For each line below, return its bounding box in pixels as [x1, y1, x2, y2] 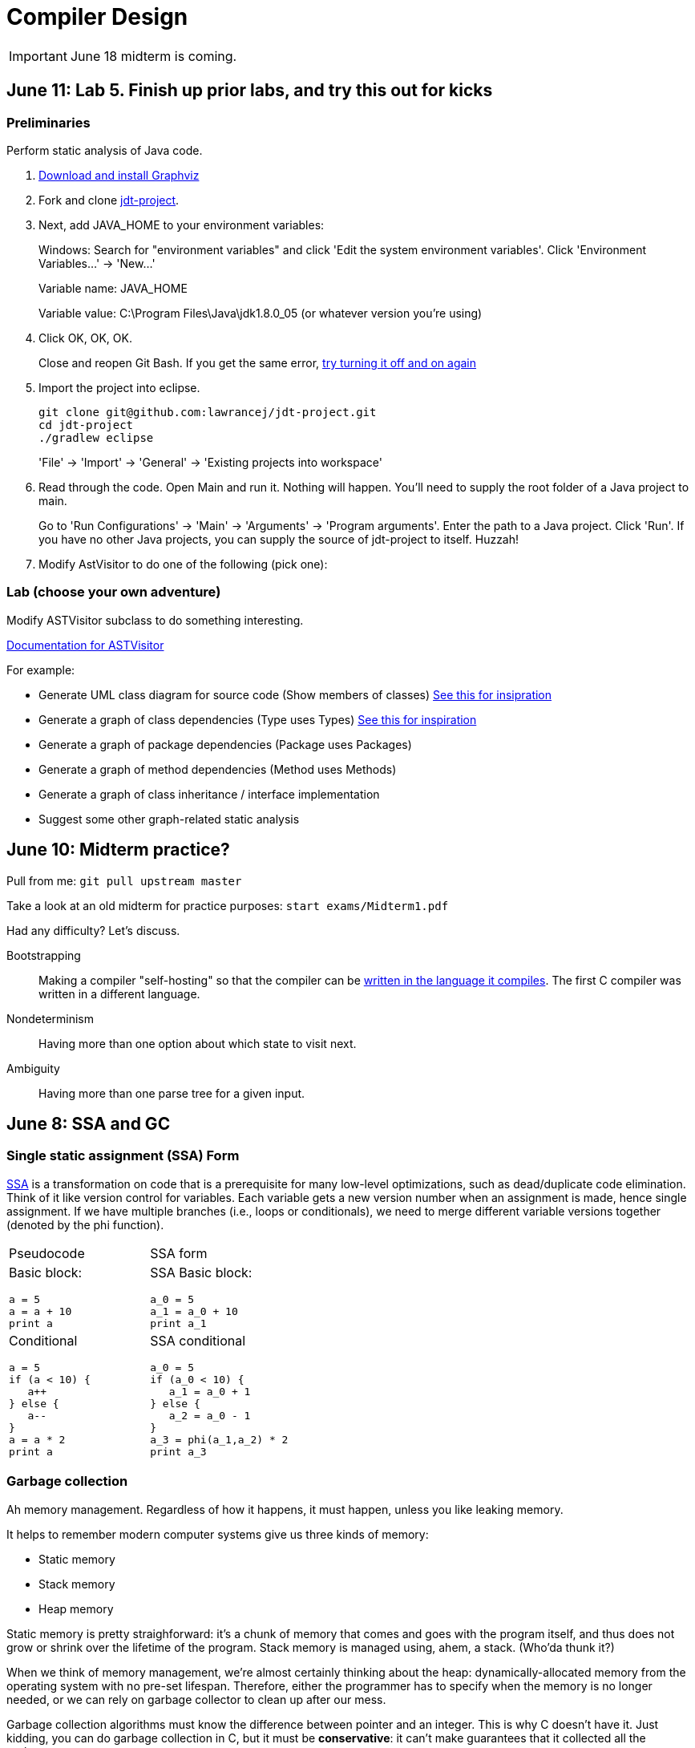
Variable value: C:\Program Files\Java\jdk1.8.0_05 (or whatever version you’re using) [38, 305, 483, 320]
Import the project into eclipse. [38, 380, 200, 395]
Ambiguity [6, 1061, 60, 1075]
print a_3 [150, 1445, 207, 1458]
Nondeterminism [6, 1011, 95, 1026]
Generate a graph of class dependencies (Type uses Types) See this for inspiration [38, 712, 477, 726]
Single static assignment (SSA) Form [6, 1147, 240, 1164]
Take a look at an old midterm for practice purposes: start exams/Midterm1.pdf [6, 898, 449, 912]
